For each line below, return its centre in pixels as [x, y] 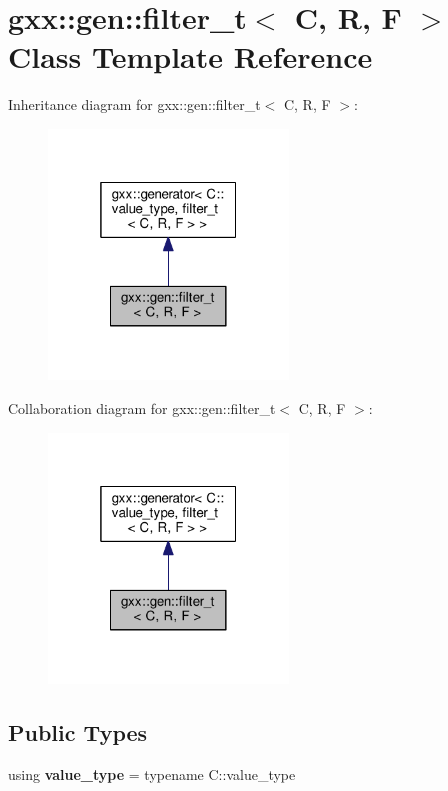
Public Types [78, 732]
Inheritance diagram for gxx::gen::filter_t [134, 104]
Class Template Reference [190, 56]
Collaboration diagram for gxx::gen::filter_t [142, 408]
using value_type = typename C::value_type [152, 773]
